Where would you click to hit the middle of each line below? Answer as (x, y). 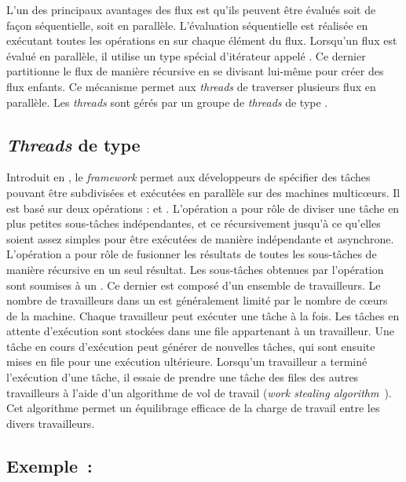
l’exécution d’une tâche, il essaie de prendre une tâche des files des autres (183, 377)
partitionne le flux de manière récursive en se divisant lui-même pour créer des (195, 71)
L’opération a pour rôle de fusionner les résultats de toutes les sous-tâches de (192, 254)
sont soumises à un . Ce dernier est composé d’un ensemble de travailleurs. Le (194, 285)
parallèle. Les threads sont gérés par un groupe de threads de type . (167, 102)
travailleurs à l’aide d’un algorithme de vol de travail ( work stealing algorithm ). (199, 392)
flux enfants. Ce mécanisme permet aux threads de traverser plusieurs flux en (191, 86)
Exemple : (49, 465)
